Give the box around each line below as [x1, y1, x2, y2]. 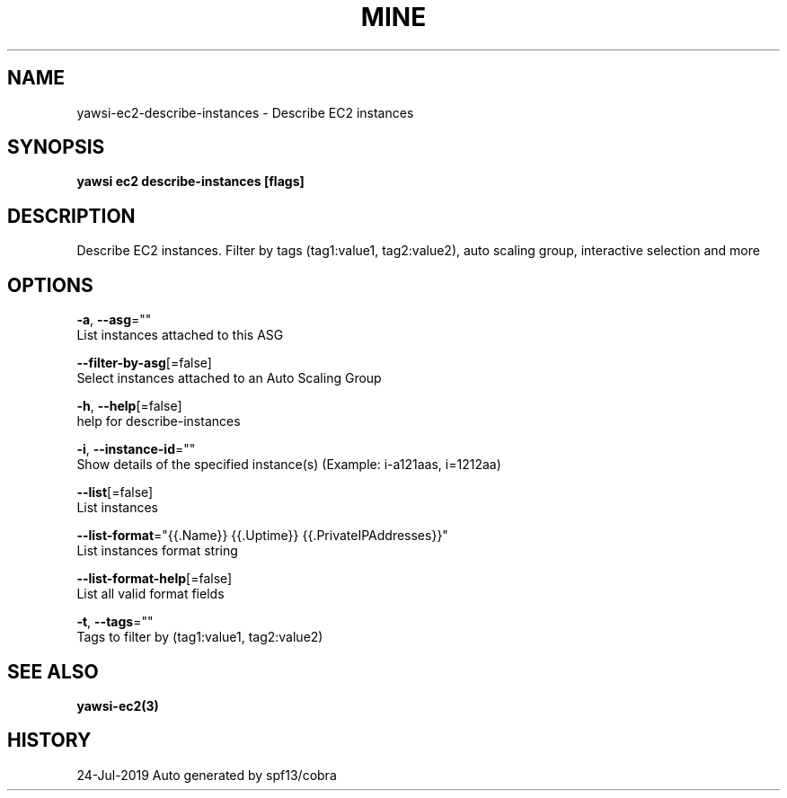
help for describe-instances [76, 413, 241, 430]
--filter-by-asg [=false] [76, 355, 212, 371]
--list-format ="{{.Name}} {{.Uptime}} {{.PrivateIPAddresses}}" [76, 528, 448, 544]
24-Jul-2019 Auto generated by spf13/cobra [76, 767, 337, 783]
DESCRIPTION [7, 204, 136, 227]
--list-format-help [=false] [76, 571, 233, 587]
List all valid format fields [76, 586, 225, 602]
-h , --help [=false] [76, 398, 182, 414]
